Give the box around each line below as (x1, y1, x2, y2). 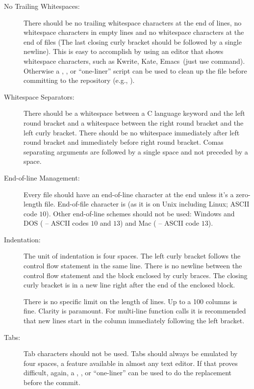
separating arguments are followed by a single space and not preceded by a (24, 146, 248, 156)
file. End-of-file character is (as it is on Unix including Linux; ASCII (44, 199, 250, 209)
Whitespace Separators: (4, 91, 75, 102)
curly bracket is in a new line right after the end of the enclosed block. (24, 280, 235, 290)
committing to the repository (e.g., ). (24, 75, 135, 85)
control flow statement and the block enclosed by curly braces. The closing (24, 270, 248, 280)
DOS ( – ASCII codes (24, 218, 89, 228)
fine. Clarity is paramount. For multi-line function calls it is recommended (24, 306, 246, 316)
